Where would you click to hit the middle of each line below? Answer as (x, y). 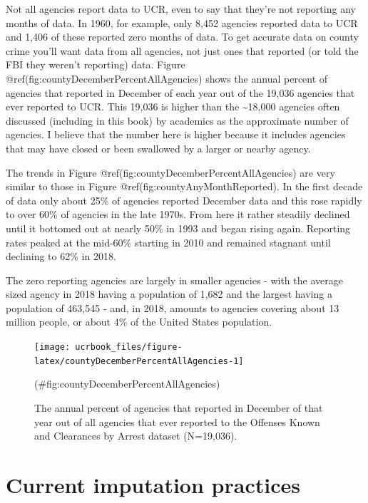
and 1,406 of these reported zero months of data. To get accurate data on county (182, 37)
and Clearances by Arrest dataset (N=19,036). (136, 436)
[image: (52, 347)
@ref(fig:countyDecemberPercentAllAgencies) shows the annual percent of (167, 78)
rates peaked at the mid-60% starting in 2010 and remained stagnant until (168, 242)
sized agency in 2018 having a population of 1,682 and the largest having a (169, 294)
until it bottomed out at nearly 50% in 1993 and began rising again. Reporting (178, 228)
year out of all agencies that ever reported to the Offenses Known (177, 421)
